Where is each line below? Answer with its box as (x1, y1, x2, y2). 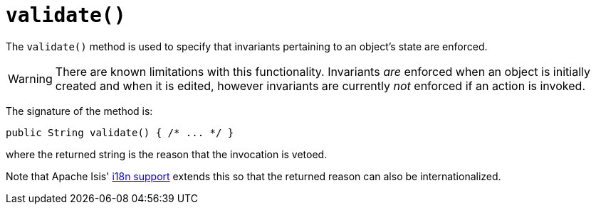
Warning (8, 71, 53, 86)
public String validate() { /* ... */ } (6, 126, 234, 138)
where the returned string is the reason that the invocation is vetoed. (6, 148, 328, 160)
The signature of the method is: (6, 104, 153, 117)
